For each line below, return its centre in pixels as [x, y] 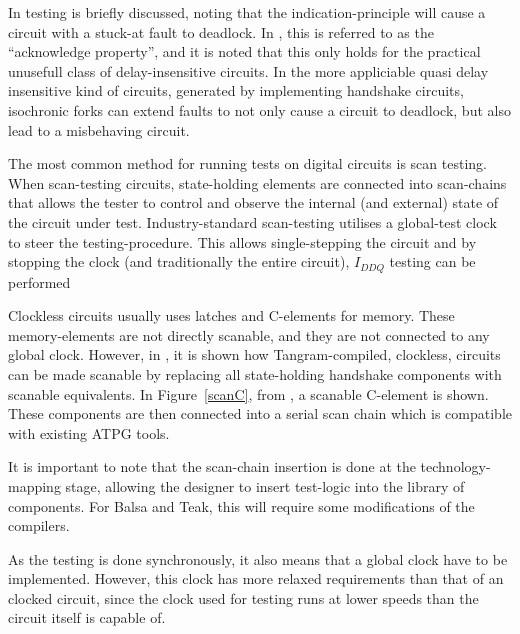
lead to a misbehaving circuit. [99, 129]
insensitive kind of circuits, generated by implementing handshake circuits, [236, 90]
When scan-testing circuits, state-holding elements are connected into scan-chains [257, 182]
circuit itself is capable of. [87, 617]
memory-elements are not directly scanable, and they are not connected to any [249, 334]
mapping [34, 485]
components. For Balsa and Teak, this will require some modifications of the [241, 505]
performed [39, 281]
